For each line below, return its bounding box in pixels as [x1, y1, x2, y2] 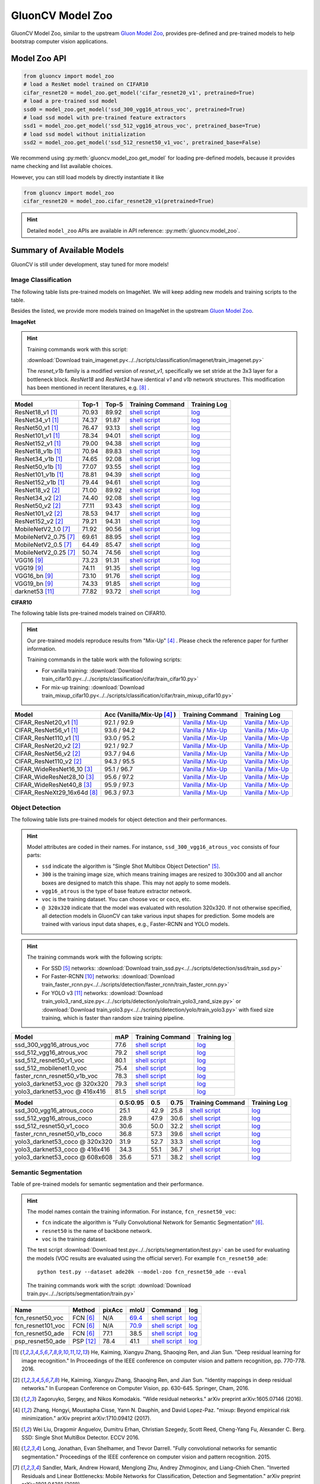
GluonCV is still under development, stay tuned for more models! [11, 261, 169, 268]
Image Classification [11, 276, 72, 284]
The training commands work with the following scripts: [27, 953, 163, 961]
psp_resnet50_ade [14, 1337, 66, 1346]
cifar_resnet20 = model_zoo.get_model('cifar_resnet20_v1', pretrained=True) [23, 89, 255, 96]
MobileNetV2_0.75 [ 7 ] [14, 532, 75, 541]
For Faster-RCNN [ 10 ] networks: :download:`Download [41, 973, 175, 980]
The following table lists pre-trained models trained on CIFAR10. [11, 609, 167, 617]
